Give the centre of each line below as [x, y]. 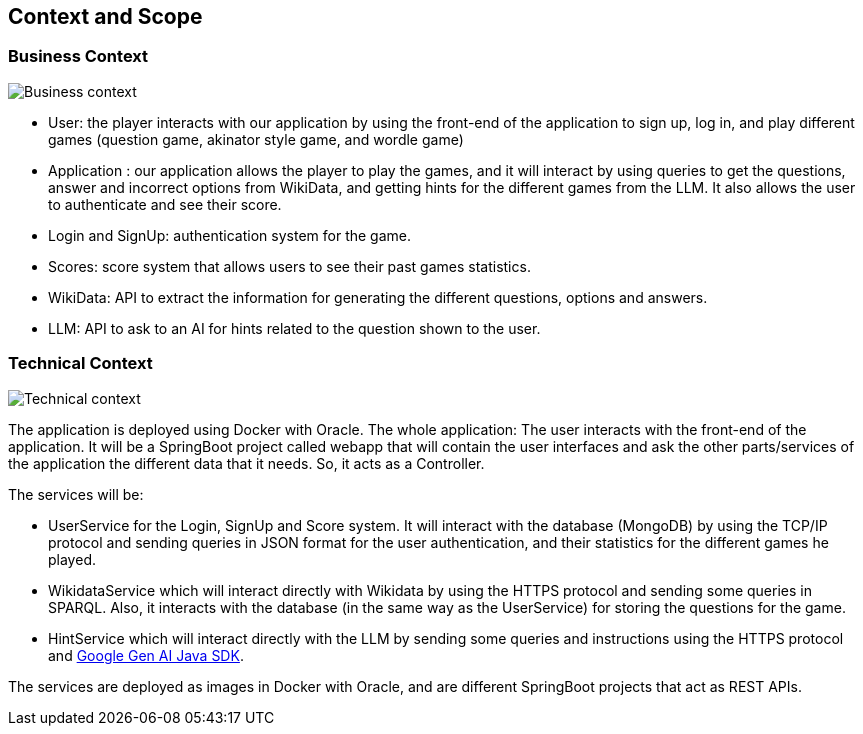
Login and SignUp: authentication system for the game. [229, 235]
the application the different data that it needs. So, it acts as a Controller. [246, 463]
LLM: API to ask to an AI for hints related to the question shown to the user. [294, 328]
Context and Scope [105, 16]
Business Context [78, 56]
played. [72, 559]
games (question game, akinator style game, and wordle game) [256, 139]
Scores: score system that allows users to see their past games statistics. [289, 266]
